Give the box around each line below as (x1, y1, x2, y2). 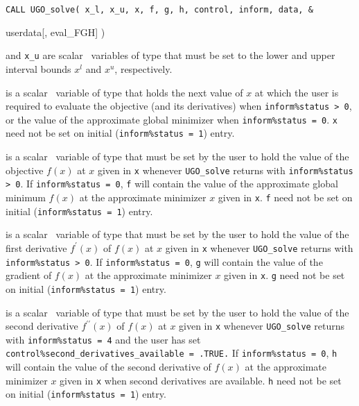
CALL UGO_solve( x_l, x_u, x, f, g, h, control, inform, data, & (6, 5, 313, 15)
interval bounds (6, 61, 71, 76)
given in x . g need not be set (224, 268, 345, 282)
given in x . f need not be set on (218, 189, 353, 204)
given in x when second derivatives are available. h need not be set (60, 373, 342, 387)
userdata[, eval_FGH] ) (6, 24, 105, 39)
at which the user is (254, 85, 339, 99)
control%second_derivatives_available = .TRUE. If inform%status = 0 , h (6, 346, 338, 360)
